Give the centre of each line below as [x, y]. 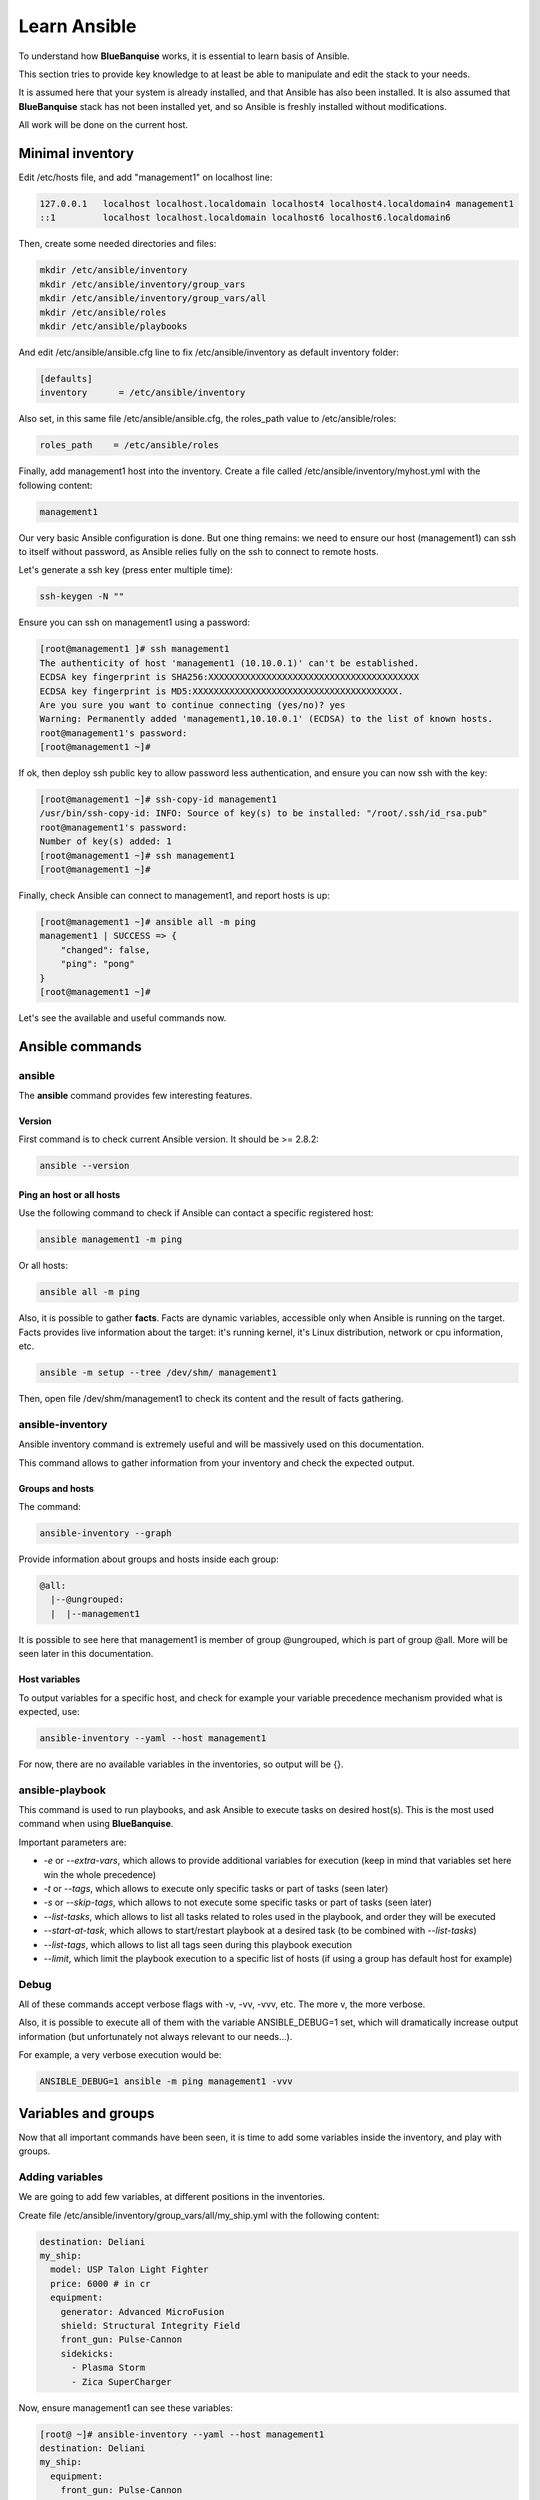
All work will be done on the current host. [103, 125]
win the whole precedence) [100, 1874]
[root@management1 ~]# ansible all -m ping [148, 921]
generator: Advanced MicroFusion [142, 2311]
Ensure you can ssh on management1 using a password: [134, 622]
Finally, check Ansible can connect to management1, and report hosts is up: [174, 895]
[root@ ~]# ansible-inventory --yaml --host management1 [182, 2434]
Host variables [49, 1679]
